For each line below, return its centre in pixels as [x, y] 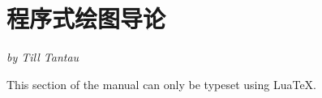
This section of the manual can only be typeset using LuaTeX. [161, 84]
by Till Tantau [43, 57]
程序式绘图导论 [86, 18]
